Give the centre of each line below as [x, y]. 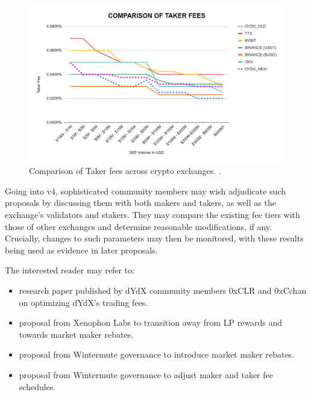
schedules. [37, 386]
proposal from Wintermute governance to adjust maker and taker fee [146, 375]
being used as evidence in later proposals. [81, 250]
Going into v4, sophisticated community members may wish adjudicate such [146, 191]
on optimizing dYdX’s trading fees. [83, 302]
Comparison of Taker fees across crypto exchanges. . [125, 171]
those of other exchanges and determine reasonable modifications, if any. [138, 226]
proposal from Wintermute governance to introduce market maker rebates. [157, 354]
